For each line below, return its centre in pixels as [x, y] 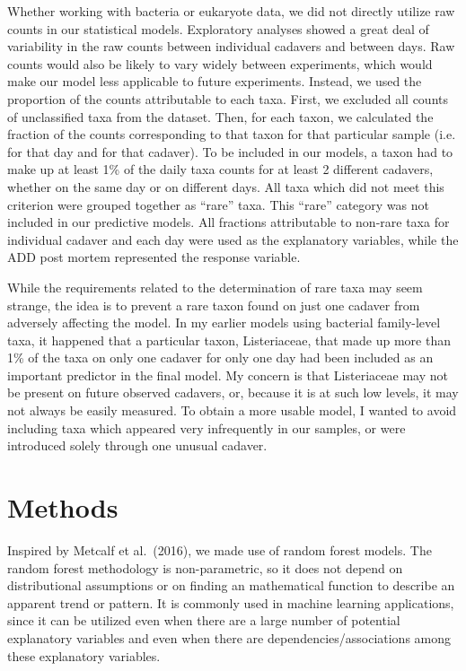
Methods [63, 507]
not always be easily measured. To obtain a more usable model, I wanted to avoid [232, 410]
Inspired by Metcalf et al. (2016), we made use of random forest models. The [220, 549]
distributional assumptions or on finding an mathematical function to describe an [231, 585]
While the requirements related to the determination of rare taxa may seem [215, 287]
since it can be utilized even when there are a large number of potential [204, 620]
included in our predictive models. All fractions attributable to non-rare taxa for [229, 222]
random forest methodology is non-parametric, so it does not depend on [205, 567]
